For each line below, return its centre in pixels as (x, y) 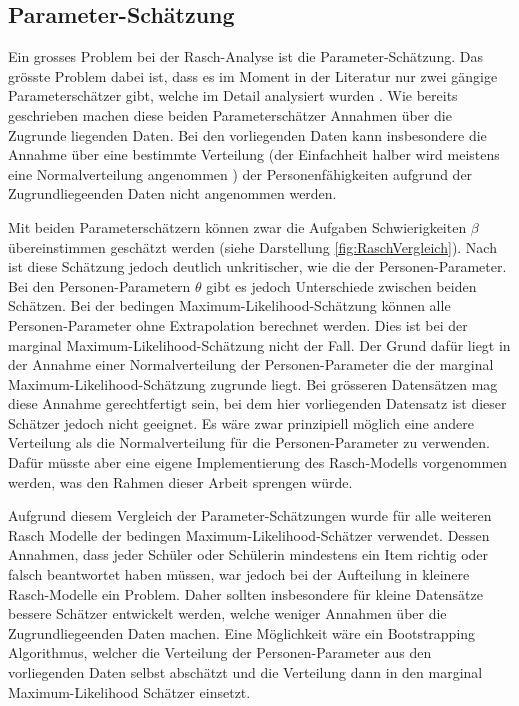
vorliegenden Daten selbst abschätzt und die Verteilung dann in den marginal (245, 672)
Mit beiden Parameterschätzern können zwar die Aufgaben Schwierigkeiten (237, 226)
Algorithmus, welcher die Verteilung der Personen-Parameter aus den (220, 652)
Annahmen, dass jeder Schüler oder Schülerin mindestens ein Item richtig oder (248, 554)
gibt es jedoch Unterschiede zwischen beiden (341, 285)
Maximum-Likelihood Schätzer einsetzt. (129, 691)
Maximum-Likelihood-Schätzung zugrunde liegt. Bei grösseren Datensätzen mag (253, 383)
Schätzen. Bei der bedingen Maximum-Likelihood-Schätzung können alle (229, 305)
